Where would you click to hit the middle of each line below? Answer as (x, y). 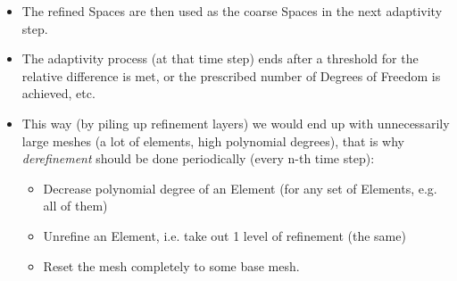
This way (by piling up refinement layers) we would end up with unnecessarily (236, 123)
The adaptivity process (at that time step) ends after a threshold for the (220, 58)
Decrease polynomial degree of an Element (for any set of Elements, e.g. (240, 188)
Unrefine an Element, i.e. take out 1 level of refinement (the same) (224, 235)
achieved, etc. (58, 93)
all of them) (75, 206)
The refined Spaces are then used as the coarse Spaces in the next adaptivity (232, 11)
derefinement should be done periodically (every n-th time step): (198, 158)
